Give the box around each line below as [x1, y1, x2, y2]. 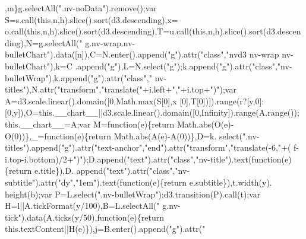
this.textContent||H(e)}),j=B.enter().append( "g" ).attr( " [5, 222, 206, 235]
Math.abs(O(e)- [177, 117, 234, 130]
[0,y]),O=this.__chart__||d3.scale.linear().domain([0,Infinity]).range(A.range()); [5, 106, 299, 119]
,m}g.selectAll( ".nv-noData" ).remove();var [5, 2, 157, 14]
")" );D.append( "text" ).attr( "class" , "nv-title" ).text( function [73, 152, 282, 165]
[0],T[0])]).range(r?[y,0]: [179, 94, 264, 107]
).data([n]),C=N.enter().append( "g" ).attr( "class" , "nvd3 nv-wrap [50, 48, 279, 60]
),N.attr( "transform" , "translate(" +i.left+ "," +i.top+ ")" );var [26, 83, 236, 95]
